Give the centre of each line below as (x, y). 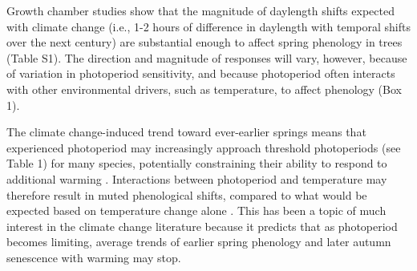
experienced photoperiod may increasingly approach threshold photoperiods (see (204, 147)
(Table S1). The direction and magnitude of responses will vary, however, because (207, 57)
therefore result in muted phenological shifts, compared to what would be (187, 194)
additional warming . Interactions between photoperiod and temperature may (197, 178)
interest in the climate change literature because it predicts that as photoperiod (202, 226)
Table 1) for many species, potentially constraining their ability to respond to (197, 163)
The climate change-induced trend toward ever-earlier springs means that (186, 132)
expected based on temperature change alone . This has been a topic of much (196, 210)
